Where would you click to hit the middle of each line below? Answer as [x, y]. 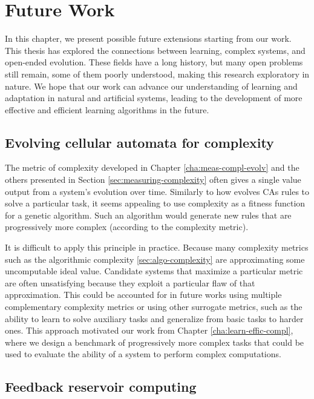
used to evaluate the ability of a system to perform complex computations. [143, 354]
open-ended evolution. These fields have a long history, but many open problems [154, 62]
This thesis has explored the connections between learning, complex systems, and [155, 50]
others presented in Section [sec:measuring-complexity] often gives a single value [153, 180]
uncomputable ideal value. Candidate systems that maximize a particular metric [154, 271]
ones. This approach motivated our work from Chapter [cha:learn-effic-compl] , [149, 330]
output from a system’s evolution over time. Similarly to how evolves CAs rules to [157, 191]
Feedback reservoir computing [101, 387]
